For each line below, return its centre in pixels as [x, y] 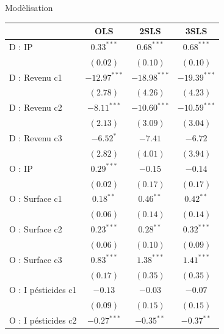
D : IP [21, 46]
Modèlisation [29, 7]
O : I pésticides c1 [43, 290]
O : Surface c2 [36, 229]
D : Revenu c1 [36, 77]
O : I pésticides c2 [43, 320]
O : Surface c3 [36, 259]
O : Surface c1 [36, 199]
